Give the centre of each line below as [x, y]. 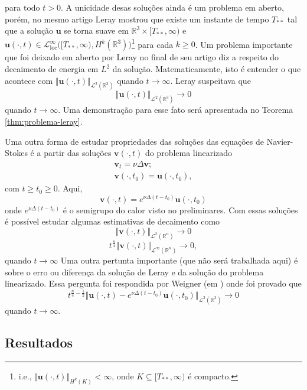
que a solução [29, 30]
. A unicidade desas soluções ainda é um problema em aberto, [172, 7]
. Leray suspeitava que [210, 80]
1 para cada [152, 43]
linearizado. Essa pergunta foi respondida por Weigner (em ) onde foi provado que [153, 283]
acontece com [29, 80]
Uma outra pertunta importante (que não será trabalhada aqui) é [179, 260]
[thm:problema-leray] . [44, 121]
